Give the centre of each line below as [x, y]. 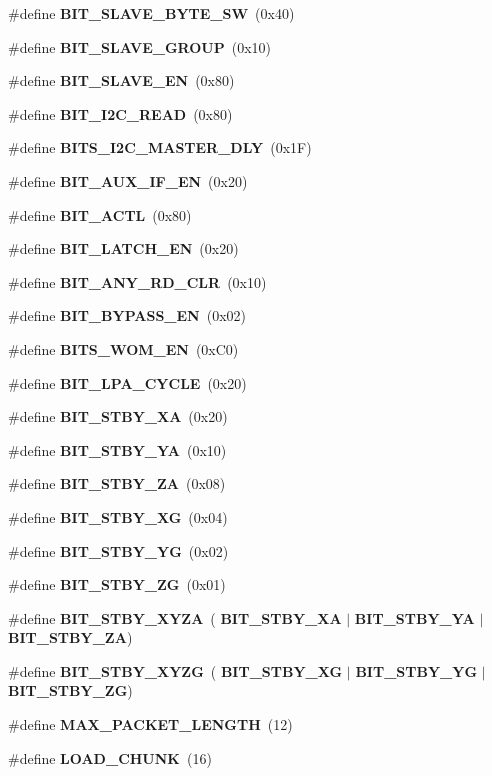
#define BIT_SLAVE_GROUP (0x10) [140, 46]
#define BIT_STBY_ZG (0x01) [117, 584]
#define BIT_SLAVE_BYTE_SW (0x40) [151, 13]
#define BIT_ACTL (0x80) [100, 214]
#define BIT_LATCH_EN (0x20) [123, 248]
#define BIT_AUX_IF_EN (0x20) [128, 180]
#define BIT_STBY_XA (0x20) [118, 416]
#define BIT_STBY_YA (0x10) [117, 449]
